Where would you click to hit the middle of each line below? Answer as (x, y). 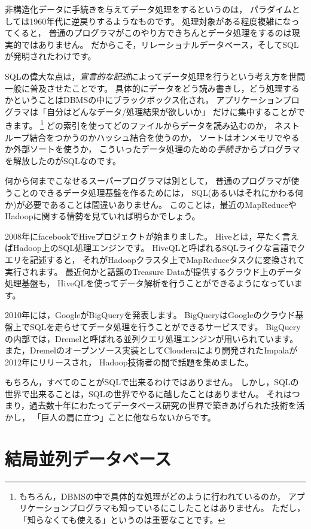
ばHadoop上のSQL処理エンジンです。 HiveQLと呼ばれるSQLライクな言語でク (155, 248)
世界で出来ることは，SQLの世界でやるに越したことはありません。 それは (148, 393)
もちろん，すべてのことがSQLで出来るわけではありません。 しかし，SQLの (152, 382)
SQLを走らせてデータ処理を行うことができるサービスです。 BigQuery (165, 326)
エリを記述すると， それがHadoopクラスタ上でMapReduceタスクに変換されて (155, 259)
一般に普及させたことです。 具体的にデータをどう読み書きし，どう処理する (152, 88)
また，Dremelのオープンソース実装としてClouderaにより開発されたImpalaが (151, 350)
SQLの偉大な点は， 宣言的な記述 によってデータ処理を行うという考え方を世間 (155, 76)
